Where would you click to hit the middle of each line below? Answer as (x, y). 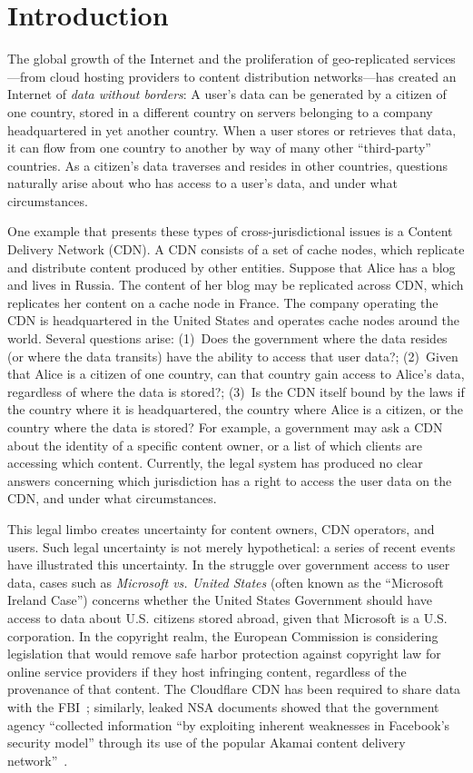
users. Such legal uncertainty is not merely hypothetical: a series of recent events (232, 546)
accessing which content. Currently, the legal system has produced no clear (215, 463)
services (434, 59)
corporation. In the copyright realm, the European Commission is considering (223, 635)
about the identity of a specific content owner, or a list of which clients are (215, 445)
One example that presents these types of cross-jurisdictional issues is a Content (230, 231)
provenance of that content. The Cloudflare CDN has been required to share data (234, 689)
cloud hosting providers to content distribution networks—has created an (253, 76)
